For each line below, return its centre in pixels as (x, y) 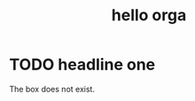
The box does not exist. (52, 89)
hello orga (149, 15)
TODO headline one (82, 65)
